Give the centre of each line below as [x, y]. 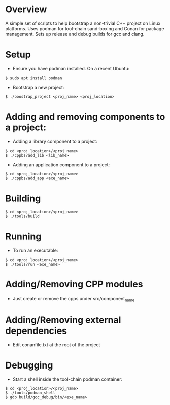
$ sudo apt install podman [34, 78]
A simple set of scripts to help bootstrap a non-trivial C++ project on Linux [83, 23]
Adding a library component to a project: [55, 141]
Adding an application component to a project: [61, 164]
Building [23, 198]
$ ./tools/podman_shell [30, 393]
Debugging [29, 365]
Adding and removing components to [85, 117]
